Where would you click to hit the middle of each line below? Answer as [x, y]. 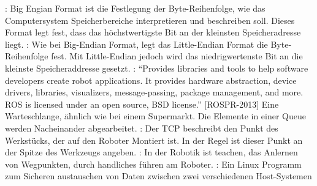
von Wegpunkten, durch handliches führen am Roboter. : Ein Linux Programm [153, 164]
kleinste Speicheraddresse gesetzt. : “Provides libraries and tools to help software [157, 68]
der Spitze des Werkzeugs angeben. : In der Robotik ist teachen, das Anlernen [151, 152]
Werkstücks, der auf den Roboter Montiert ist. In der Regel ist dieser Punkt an [154, 140]
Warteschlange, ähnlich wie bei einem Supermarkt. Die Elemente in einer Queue [156, 116]
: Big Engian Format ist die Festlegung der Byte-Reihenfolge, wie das [135, 8]
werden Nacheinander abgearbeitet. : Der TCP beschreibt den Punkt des [142, 128]
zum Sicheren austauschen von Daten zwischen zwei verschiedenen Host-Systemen [158, 176]
